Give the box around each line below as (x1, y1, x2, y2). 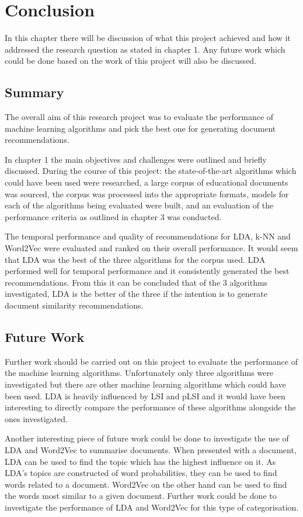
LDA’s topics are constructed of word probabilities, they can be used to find (5, 467, 277, 479)
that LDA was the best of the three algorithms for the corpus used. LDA (5, 253, 266, 265)
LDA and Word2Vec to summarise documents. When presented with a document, (5, 443, 297, 456)
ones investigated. (5, 412, 68, 424)
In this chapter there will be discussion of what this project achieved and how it (5, 32, 291, 44)
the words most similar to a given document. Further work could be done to (5, 489, 277, 502)
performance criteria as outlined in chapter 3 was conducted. (5, 210, 222, 222)
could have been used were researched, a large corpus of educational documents (5, 176, 288, 189)
